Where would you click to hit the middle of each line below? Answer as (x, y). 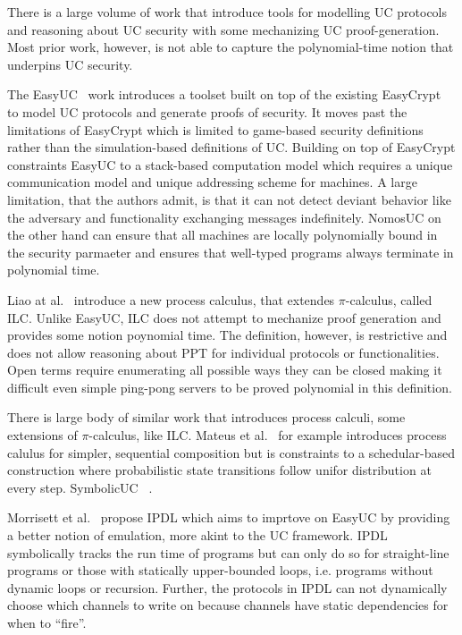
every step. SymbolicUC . (80, 487)
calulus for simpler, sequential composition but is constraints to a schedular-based (231, 452)
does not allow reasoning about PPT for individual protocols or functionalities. (223, 352)
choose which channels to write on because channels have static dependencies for (228, 605)
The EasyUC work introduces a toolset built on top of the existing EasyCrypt (224, 94)
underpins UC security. (70, 64)
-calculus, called (389, 299)
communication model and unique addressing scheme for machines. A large (212, 182)
